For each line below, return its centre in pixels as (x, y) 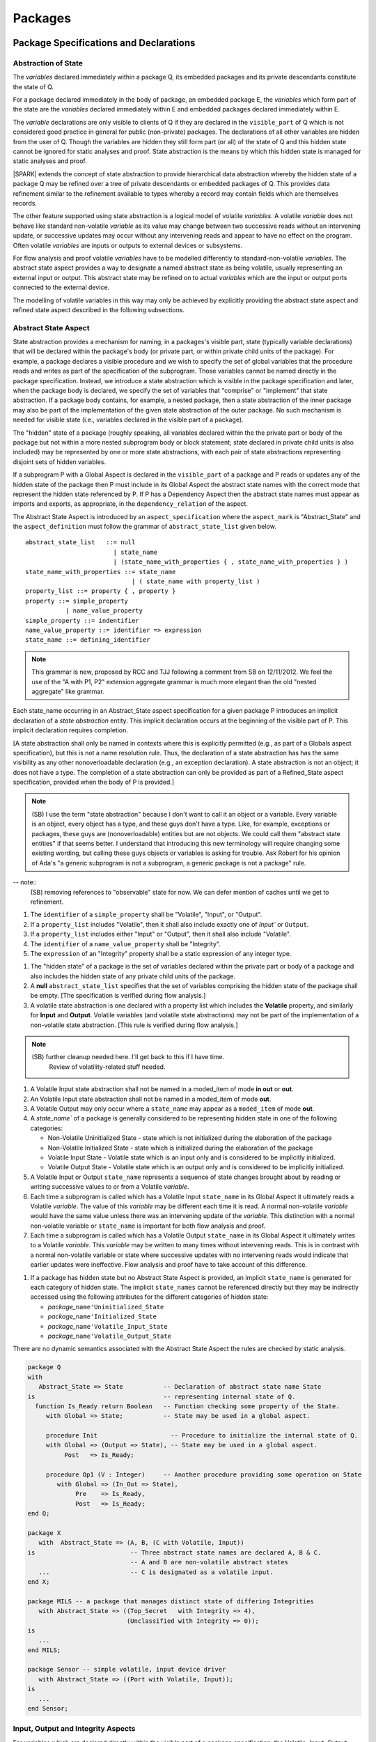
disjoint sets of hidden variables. (60, 462)
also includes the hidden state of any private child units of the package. (133, 976)
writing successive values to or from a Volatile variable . (110, 1187)
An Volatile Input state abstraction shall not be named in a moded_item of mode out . (151, 1099)
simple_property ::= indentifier (82, 621)
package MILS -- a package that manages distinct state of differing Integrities (171, 1601)
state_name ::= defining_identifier (88, 640)
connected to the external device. (61, 287)
